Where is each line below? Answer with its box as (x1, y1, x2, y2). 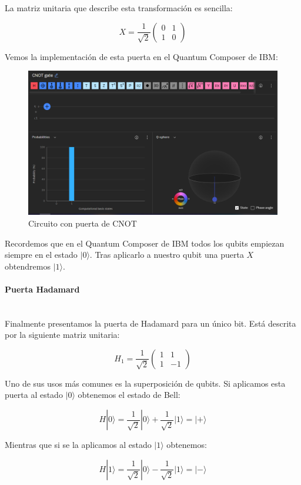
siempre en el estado (5, 248, 78, 261)
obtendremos (5, 260, 51, 272)
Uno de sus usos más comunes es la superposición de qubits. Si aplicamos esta (5, 377, 286, 389)
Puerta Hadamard (5, 283, 80, 295)
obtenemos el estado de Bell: (78, 388, 180, 401)
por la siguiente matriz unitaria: (5, 328, 120, 341)
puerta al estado (5, 388, 63, 401)
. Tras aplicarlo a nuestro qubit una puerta (89, 248, 244, 261)
